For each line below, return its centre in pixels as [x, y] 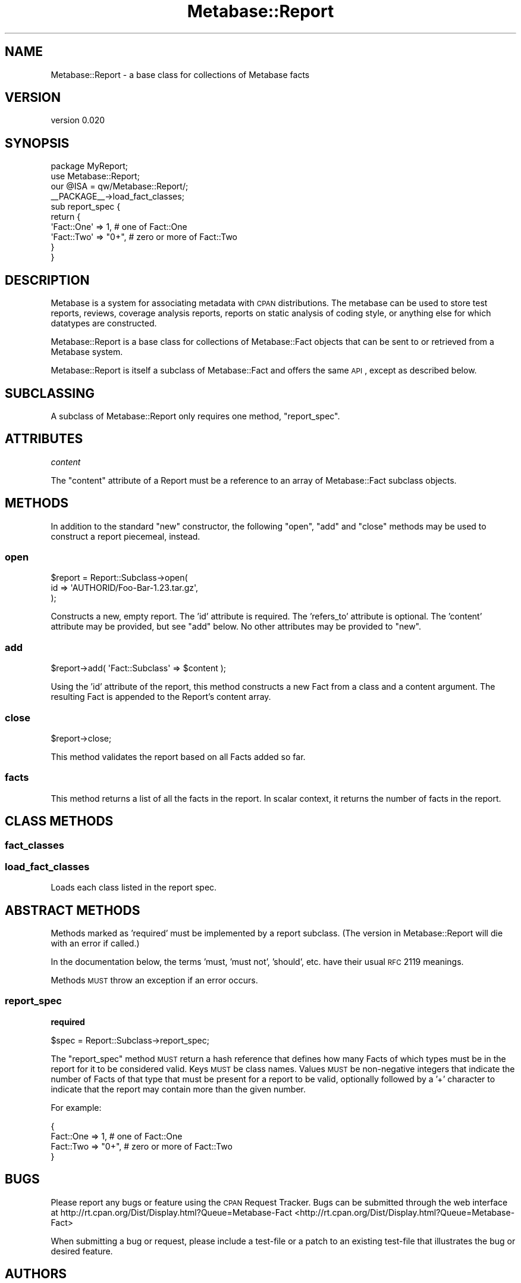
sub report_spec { [86, 207]
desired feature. [82, 1251]
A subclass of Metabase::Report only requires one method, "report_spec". [195, 416]
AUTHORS [36, 1274]
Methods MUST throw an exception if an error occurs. [154, 980]
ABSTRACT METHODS [73, 910]
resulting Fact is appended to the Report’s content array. [161, 697]
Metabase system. [87, 352]
